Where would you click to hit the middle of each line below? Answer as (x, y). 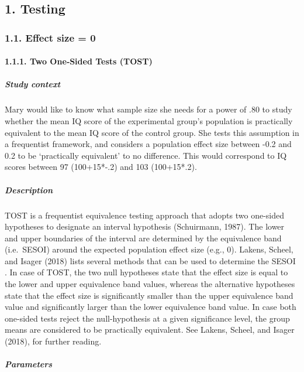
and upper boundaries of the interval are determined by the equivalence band (143, 238)
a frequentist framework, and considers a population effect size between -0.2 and (148, 144)
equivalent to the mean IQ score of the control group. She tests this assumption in (152, 132)
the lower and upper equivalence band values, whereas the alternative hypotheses (150, 284)
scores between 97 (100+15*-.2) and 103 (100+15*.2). (101, 167)
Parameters (29, 364)
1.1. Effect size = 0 (50, 37)
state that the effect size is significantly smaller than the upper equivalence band (149, 295)
